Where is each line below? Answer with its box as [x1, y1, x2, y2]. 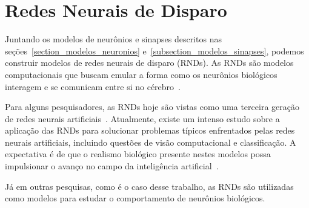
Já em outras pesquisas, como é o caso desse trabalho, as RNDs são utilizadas [5, 180, 294, 192]
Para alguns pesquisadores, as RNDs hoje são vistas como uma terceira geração [5, 100, 299, 113]
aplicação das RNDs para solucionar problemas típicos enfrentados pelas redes [5, 124, 295, 137]
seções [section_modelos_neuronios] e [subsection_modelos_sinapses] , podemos [5, 44, 304, 57]
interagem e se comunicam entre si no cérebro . [5, 80, 181, 93]
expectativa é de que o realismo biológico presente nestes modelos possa [5, 148, 271, 160]
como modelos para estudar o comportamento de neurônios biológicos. [5, 192, 265, 204]
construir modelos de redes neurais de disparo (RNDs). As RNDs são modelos [5, 56, 294, 69]
